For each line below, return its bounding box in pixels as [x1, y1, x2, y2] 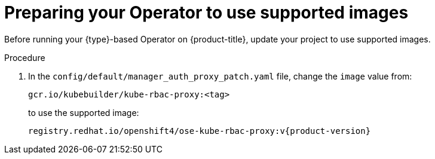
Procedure [4, 52, 45, 63]
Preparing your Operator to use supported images [4, 2, 409, 23]
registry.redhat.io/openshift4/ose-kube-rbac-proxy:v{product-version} [28, 126, 371, 136]
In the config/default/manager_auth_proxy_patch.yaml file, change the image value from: [28, 71, 412, 81]
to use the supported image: [28, 107, 139, 118]
